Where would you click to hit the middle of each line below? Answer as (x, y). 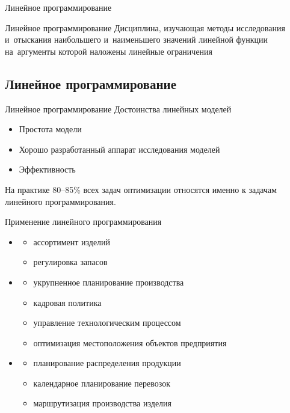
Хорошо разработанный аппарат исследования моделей (119, 149)
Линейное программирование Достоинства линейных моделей (118, 109)
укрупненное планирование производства (109, 282)
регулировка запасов (70, 262)
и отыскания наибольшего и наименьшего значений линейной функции (137, 39)
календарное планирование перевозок (102, 383)
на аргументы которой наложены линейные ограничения (109, 51)
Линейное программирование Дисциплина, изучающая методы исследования (145, 27)
